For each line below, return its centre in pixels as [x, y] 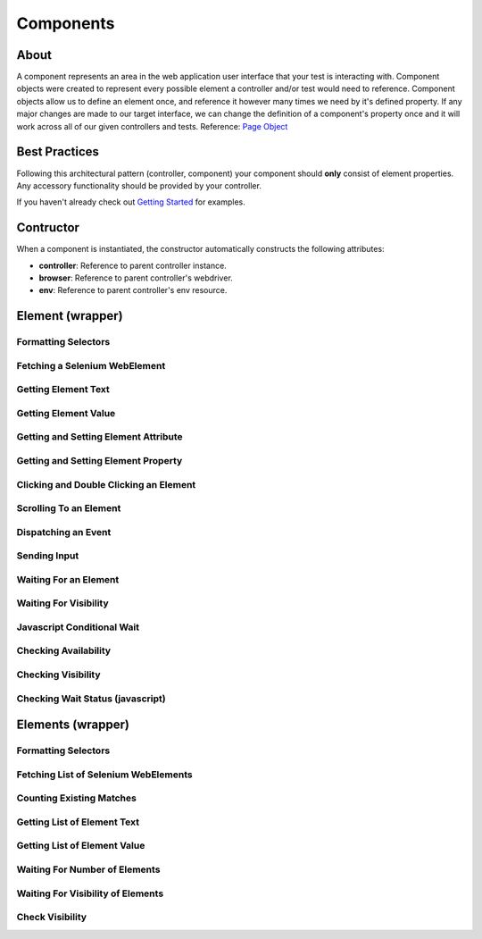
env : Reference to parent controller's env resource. [133, 290]
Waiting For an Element [68, 579]
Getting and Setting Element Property [100, 460]
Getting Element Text [63, 390]
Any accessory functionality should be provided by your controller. [139, 185]
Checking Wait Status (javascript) [91, 699]
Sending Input [48, 556]
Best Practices [58, 152]
